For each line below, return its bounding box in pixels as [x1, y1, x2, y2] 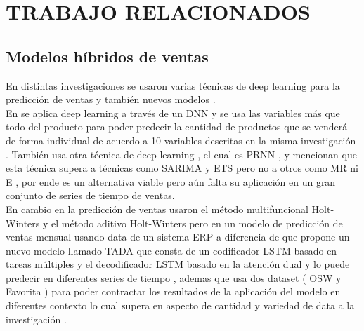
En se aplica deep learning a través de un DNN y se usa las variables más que [6, 105, 340, 120]
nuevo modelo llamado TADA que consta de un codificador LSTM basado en [6, 243, 337, 257]
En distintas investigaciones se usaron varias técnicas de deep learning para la [6, 78, 340, 93]
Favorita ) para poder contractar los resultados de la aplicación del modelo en [6, 284, 341, 299]
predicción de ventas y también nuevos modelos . [6, 92, 216, 107]
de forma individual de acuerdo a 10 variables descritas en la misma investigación [6, 133, 356, 147]
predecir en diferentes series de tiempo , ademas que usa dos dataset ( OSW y [6, 270, 342, 285]
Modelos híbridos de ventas [6, 45, 209, 67]
